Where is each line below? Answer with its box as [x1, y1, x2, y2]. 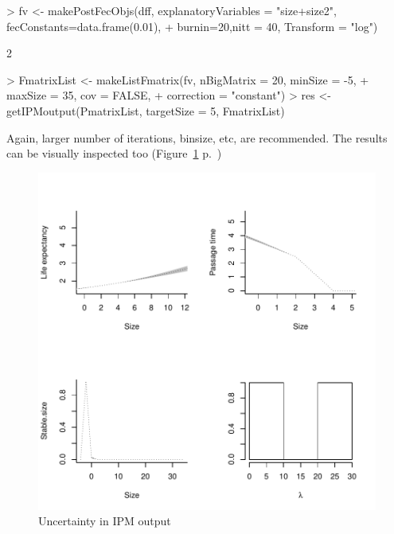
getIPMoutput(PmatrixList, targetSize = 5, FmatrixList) [6, 102, 285, 119]
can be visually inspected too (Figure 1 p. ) [6, 145, 222, 162]
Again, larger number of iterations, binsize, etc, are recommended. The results [6, 129, 388, 146]
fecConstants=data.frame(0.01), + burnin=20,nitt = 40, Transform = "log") [6, 18, 378, 34]
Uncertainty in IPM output [38, 513, 171, 529]
